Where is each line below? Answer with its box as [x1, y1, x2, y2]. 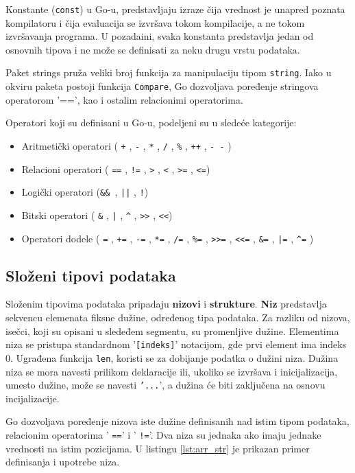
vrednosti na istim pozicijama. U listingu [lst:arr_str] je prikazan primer [5, 441, 310, 455]
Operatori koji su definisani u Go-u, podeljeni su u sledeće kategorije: [5, 115, 297, 130]
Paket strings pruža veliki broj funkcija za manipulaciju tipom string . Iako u [5, 65, 332, 80]
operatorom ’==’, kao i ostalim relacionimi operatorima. [5, 92, 243, 106]
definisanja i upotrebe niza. [5, 454, 120, 469]
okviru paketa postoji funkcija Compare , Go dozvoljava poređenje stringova [5, 79, 319, 93]
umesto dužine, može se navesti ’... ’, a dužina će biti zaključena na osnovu [5, 378, 326, 392]
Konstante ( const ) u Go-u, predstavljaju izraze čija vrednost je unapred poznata [5, 2, 345, 16]
